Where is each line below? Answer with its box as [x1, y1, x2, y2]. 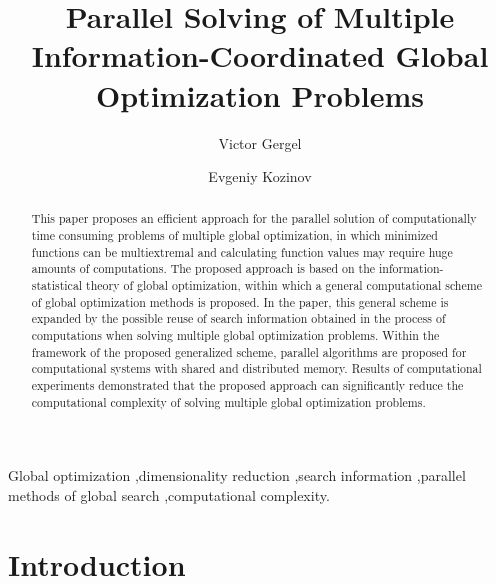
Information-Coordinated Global [31, 35, 489, 76]
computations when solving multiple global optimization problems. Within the [31, 327, 440, 344]
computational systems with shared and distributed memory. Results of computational [31, 360, 482, 377]
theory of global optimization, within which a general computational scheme [86, 277, 482, 294]
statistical [31, 277, 83, 294]
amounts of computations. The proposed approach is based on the [31, 260, 376, 277]
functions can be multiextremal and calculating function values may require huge [31, 243, 453, 260]
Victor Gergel [218, 132, 302, 153]
